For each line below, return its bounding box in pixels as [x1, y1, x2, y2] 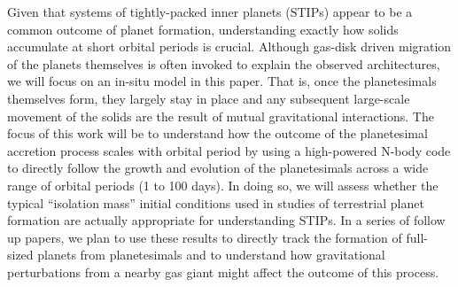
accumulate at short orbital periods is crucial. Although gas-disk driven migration [7, 37, 452, 56]
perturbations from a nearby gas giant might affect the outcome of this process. [7, 262, 439, 281]
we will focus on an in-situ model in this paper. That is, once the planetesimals [7, 72, 437, 90]
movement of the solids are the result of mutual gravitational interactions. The [7, 106, 434, 125]
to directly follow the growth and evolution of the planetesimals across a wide [7, 159, 429, 177]
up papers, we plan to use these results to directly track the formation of [7, 228, 402, 246]
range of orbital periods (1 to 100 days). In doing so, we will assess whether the [7, 175, 439, 194]
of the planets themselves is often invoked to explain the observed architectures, [7, 54, 440, 73]
